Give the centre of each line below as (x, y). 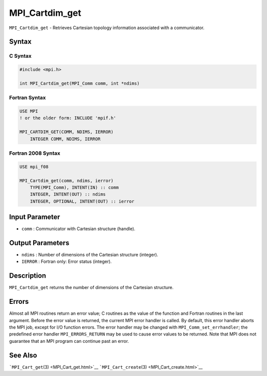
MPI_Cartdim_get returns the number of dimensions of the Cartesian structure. (91, 288)
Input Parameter (35, 217)
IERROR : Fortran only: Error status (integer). (67, 261)
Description (28, 276)
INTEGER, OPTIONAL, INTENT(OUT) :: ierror (82, 201)
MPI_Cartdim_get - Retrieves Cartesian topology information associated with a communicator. (107, 28)
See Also (23, 355)
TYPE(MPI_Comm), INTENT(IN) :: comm (74, 187)
